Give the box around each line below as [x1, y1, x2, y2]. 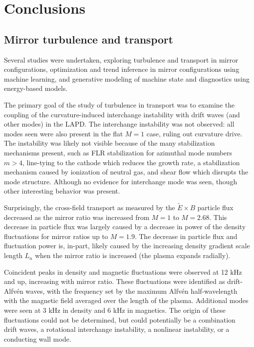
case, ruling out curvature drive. [146, 128, 242, 138]
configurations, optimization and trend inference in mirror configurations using [4, 64, 239, 74]
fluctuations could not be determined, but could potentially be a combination [4, 314, 235, 325]
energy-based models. [4, 83, 68, 93]
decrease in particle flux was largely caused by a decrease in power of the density [4, 221, 246, 232]
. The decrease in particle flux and [134, 231, 237, 241]
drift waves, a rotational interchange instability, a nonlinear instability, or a [4, 324, 230, 334]
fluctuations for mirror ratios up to [4, 231, 108, 241]
